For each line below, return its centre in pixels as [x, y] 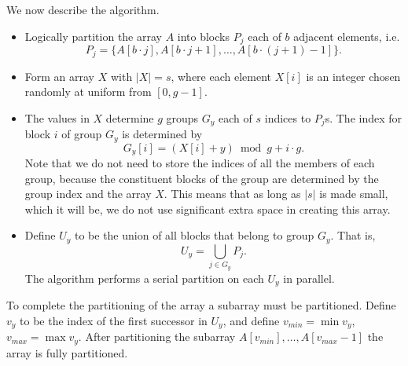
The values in [57, 117]
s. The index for [364, 117]
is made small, [354, 194]
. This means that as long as [232, 194]
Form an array [60, 76]
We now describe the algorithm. [83, 9]
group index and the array [88, 194]
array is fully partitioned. [67, 352]
